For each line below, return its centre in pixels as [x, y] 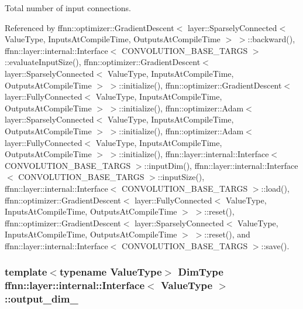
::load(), [275, 188]
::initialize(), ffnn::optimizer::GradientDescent [200, 85]
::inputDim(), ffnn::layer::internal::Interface [221, 165]
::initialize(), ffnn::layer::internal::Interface [194, 154]
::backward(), [271, 39]
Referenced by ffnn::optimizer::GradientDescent [89, 27]
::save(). [275, 245]
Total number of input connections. [68, 8]
